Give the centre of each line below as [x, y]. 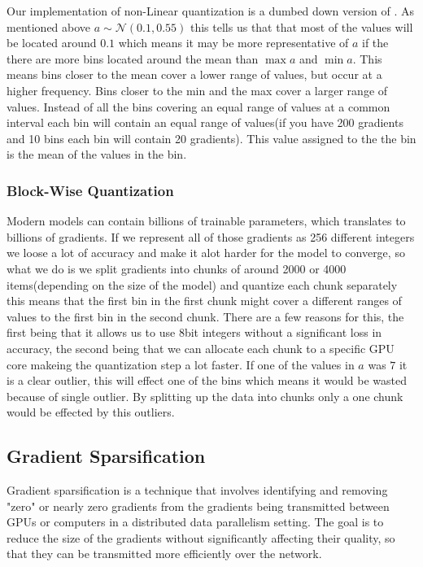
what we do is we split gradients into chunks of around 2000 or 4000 [177, 268]
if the [375, 43]
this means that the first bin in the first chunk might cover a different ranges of [204, 301]
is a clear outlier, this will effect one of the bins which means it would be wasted [207, 380]
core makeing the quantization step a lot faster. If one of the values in [181, 364]
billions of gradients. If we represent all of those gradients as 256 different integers [211, 236]
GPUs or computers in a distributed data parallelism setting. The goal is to [195, 522]
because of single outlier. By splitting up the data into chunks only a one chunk [205, 396]
